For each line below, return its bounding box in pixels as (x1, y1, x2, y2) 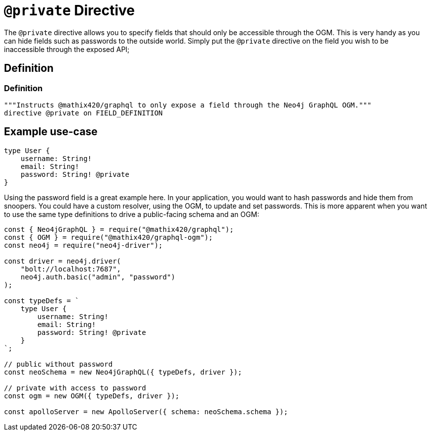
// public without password (4, 360, 113, 368)
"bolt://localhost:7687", (20, 265, 121, 273)
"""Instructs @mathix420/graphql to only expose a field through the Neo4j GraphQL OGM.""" (4, 101, 372, 109)
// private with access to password (4, 383, 146, 392)
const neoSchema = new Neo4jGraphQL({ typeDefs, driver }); (4, 368, 242, 376)
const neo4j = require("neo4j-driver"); (4, 241, 163, 249)
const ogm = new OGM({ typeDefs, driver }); (4, 391, 180, 400)
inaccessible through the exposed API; (4, 45, 130, 54)
